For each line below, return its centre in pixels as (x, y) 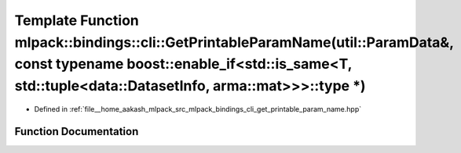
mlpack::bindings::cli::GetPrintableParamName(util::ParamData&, (234, 42)
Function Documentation (77, 132)
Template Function (77, 20)
